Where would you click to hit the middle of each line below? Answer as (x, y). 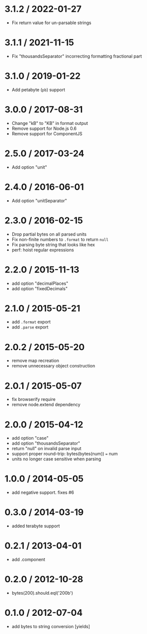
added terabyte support (36, 526)
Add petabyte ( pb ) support (38, 90)
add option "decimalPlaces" (40, 283)
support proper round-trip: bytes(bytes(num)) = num (65, 454)
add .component (28, 560)
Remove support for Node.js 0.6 (44, 128)
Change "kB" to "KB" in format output (50, 123)
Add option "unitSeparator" (39, 201)
